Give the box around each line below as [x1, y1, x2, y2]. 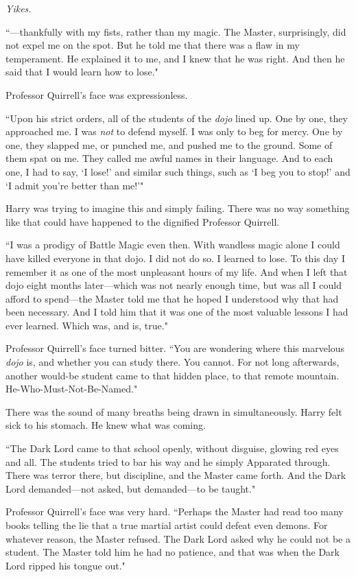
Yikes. [5, 1, 32, 15]
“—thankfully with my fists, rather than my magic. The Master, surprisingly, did [5, 24, 346, 38]
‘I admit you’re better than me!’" [5, 178, 144, 192]
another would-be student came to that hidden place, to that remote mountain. [5, 368, 340, 382]
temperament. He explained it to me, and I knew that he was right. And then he [5, 51, 345, 65]
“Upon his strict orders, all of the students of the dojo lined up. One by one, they [5, 110, 348, 125]
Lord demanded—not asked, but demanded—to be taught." [5, 481, 256, 495]
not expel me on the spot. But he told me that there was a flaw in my [5, 38, 300, 52]
